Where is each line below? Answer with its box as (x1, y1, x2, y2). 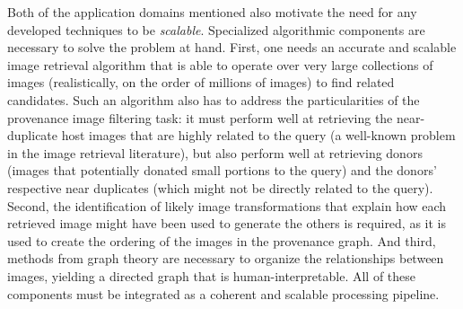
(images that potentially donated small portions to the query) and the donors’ (7, 161, 437, 180)
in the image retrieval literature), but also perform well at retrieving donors (7, 143, 423, 162)
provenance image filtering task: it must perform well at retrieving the (7, 108, 393, 127)
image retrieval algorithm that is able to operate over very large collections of (7, 55, 433, 74)
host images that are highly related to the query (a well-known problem (61, 126, 456, 145)
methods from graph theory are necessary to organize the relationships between (7, 249, 444, 268)
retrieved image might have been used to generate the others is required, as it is (7, 214, 447, 233)
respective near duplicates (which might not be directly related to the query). (7, 178, 433, 197)
